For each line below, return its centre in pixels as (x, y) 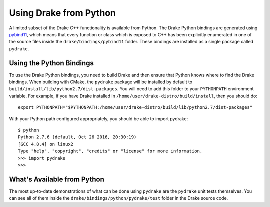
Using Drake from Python (62, 13)
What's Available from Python (57, 179)
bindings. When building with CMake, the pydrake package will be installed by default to (101, 82)
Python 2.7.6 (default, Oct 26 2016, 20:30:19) (77, 137)
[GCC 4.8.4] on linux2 (46, 144)
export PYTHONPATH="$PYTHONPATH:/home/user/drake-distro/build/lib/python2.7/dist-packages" (135, 108)
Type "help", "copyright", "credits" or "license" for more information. (110, 151)
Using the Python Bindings (52, 63)
